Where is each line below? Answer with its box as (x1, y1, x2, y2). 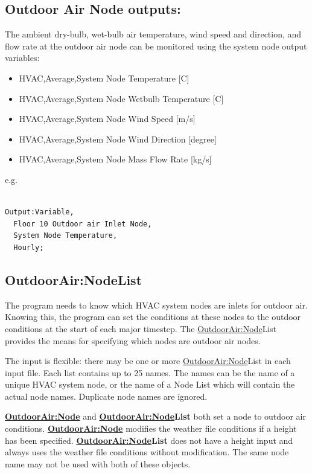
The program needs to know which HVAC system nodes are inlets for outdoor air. (5, 298, 308, 311)
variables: (5, 51, 40, 64)
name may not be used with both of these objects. (5, 457, 191, 470)
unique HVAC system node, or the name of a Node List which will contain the (5, 378, 295, 391)
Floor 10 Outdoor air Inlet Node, (13, 219, 152, 228)
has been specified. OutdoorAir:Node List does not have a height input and (5, 434, 293, 446)
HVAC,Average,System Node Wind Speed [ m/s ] (19, 112, 196, 125)
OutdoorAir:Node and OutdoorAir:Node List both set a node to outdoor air (5, 410, 306, 423)
